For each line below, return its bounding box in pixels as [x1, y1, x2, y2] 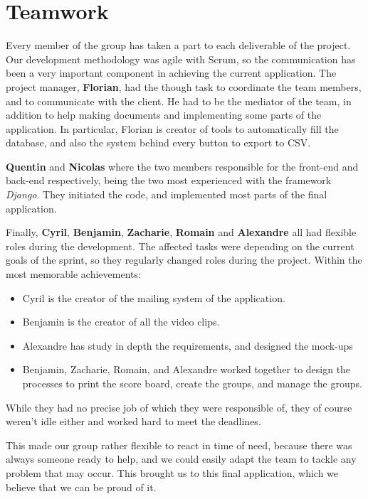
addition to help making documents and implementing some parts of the [6, 107, 322, 122]
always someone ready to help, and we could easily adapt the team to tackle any [6, 451, 357, 466]
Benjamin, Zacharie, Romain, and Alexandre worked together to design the [22, 362, 351, 377]
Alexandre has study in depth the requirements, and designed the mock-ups [22, 338, 353, 353]
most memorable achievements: [6, 267, 141, 281]
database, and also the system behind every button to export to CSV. [6, 135, 311, 150]
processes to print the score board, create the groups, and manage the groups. [22, 376, 362, 390]
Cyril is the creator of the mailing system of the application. [22, 290, 285, 305]
